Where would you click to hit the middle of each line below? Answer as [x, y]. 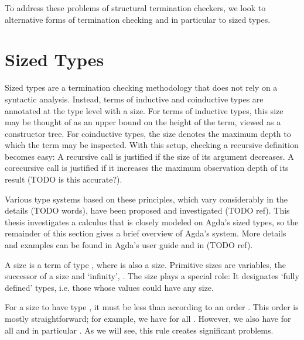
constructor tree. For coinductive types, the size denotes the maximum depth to [148, 133]
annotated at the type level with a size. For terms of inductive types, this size [144, 110]
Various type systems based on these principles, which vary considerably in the [146, 199]
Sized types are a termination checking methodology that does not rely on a [141, 87]
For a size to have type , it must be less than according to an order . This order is [152, 307]
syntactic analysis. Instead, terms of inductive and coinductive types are [134, 99]
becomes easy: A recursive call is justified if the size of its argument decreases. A [149, 156]
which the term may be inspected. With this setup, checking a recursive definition [152, 145]
